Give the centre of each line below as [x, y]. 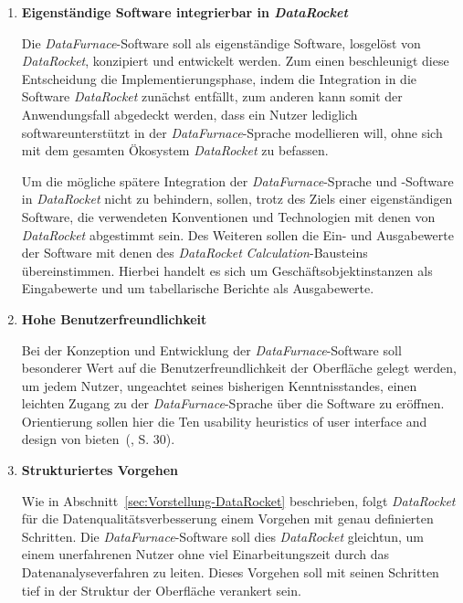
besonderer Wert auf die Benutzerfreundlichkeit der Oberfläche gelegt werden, [239, 368]
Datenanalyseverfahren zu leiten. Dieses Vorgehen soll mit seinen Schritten [230, 572]
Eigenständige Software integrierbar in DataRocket [184, 12]
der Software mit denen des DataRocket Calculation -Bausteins [195, 253]
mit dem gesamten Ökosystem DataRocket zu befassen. [175, 150]
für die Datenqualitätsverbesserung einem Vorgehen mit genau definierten [227, 518]
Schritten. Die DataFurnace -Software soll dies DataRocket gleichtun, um [222, 536]
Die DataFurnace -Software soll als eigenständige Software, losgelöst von [221, 42]
